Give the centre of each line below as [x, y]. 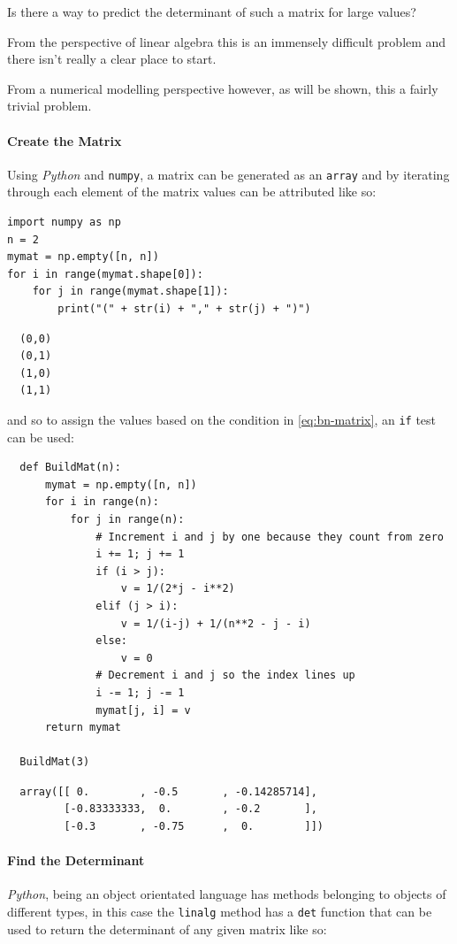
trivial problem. [50, 106]
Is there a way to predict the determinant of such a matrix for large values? [212, 12]
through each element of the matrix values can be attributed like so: [192, 192]
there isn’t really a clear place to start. [112, 59]
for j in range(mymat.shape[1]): [130, 292]
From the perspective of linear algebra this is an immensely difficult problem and [227, 41]
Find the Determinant [76, 860]
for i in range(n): [102, 502]
